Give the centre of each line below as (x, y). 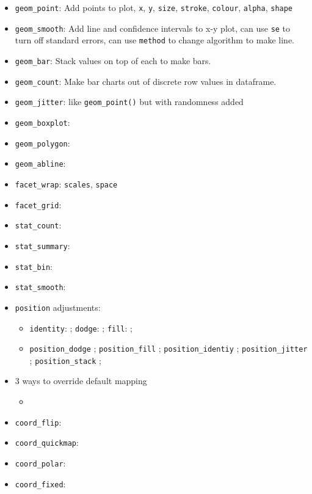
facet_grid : (38, 204)
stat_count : (38, 225)
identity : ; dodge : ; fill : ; (81, 328)
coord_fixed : (40, 483)
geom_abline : (40, 163)
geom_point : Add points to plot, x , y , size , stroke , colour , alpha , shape (154, 7)
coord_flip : (38, 422)
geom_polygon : (42, 143)
